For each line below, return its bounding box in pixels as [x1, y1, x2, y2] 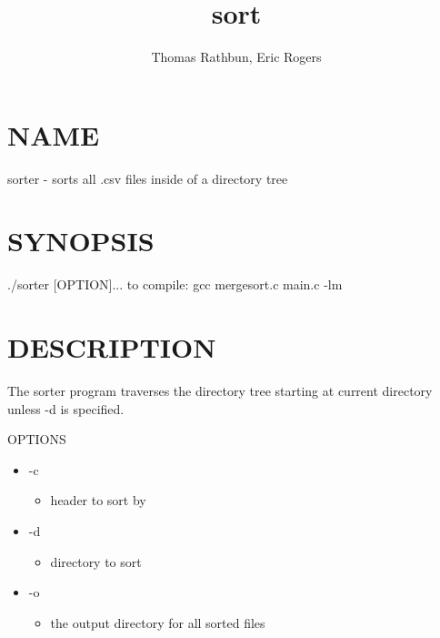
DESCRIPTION [7, 329, 216, 366]
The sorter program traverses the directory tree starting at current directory [7, 381, 433, 400]
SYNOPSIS [7, 222, 155, 259]
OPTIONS [7, 430, 66, 449]
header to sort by [50, 491, 146, 510]
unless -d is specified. [7, 399, 125, 418]
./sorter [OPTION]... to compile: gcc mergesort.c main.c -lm [7, 275, 343, 294]
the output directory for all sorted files [50, 613, 265, 632]
